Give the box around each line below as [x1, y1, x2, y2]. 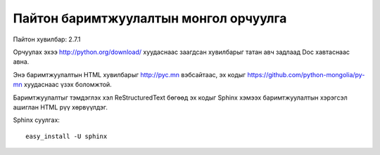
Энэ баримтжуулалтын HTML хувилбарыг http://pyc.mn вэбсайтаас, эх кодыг [13, 70, 246, 79]
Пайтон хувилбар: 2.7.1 [13, 35, 81, 43]
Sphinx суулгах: [13, 116, 60, 124]
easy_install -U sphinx [25, 132, 108, 140]
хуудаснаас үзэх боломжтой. [23, 81, 112, 89]
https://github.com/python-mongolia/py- [247, 70, 365, 79]
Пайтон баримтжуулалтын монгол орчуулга [13, 11, 287, 26]
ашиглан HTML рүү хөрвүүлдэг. [13, 102, 108, 112]
